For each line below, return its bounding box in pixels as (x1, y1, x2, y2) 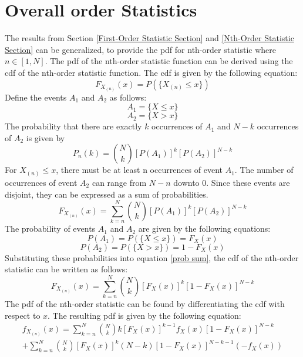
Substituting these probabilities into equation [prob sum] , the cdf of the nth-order (5, 251, 299, 263)
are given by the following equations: (138, 222, 271, 235)
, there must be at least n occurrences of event (56, 164, 223, 176)
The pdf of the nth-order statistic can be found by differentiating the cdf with (5, 298, 285, 310)
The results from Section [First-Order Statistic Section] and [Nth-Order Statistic (5, 32, 294, 44)
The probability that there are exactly (5, 120, 142, 132)
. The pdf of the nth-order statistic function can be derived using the (45, 55, 293, 67)
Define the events (5, 91, 67, 103)
